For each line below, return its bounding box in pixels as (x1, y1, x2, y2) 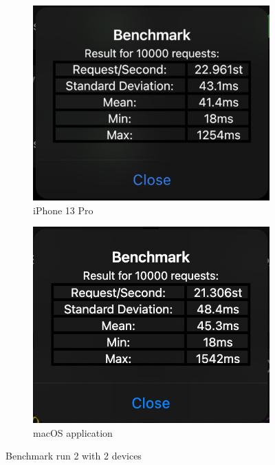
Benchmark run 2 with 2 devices (5, 448, 142, 463)
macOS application (33, 425, 113, 440)
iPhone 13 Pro (33, 203, 93, 217)
